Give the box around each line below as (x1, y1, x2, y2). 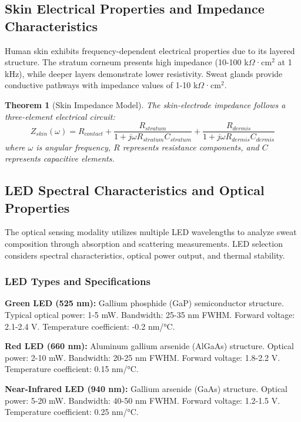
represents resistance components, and (122, 140, 259, 153)
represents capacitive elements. (5, 152, 115, 165)
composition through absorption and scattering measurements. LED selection (5, 237, 283, 250)
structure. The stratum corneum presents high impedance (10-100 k (5, 56, 249, 68)
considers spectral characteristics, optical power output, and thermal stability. (5, 249, 285, 261)
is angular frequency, (36, 140, 111, 153)
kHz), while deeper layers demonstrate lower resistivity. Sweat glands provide (5, 67, 283, 79)
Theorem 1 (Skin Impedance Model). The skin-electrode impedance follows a (5, 98, 286, 110)
